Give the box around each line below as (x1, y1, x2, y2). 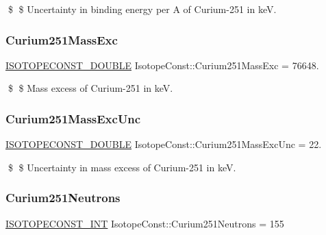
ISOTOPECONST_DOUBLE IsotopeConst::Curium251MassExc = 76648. (5, 58, 319, 72)
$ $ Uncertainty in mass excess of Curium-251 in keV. (8, 160, 236, 174)
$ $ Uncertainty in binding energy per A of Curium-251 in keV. (8, 2, 277, 16)
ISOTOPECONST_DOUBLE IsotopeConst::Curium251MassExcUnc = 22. (5, 137, 322, 151)
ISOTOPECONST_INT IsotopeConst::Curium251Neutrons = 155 (5, 216, 284, 230)
